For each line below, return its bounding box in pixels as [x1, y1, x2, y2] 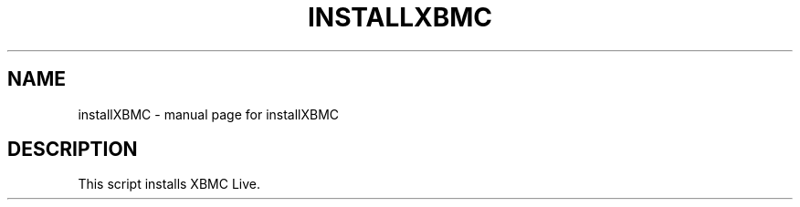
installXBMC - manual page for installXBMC [78, 106, 340, 122]
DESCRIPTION [7, 138, 138, 161]
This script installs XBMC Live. [78, 176, 260, 192]
